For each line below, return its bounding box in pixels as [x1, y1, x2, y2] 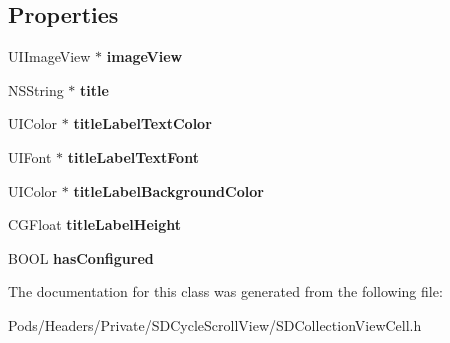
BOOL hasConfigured [8, 247, 154, 268]
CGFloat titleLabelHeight [8, 214, 182, 235]
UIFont [8, 146, 52, 167]
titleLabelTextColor [73, 113, 212, 134]
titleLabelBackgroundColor [73, 180, 264, 201]
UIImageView [8, 46, 91, 67]
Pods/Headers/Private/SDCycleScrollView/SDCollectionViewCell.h [8, 314, 422, 335]
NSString [8, 79, 64, 100]
